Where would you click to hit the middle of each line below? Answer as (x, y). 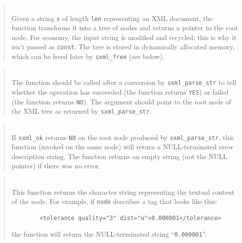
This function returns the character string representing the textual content (123, 192)
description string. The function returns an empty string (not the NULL (120, 156)
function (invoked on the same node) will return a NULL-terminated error (122, 147)
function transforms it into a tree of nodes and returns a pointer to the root (125, 28)
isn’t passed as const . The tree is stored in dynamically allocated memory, (123, 47)
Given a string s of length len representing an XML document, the (112, 18)
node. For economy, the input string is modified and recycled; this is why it (124, 37)
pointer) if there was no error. (56, 166)
